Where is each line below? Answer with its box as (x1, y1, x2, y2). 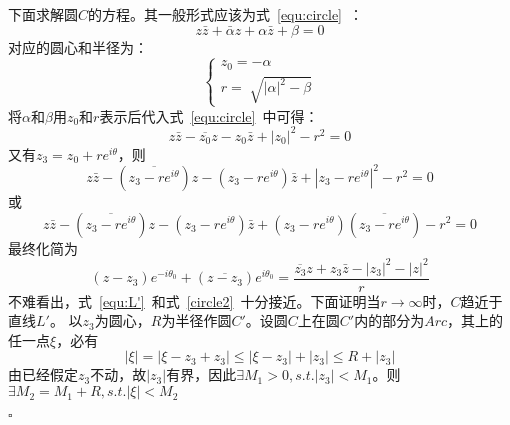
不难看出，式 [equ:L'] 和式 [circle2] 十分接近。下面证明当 (8, 290, 381, 311)
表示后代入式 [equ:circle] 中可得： (99, 105, 319, 126)
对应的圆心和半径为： (8, 36, 148, 57)
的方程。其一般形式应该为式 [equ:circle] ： (88, 4, 364, 24)
